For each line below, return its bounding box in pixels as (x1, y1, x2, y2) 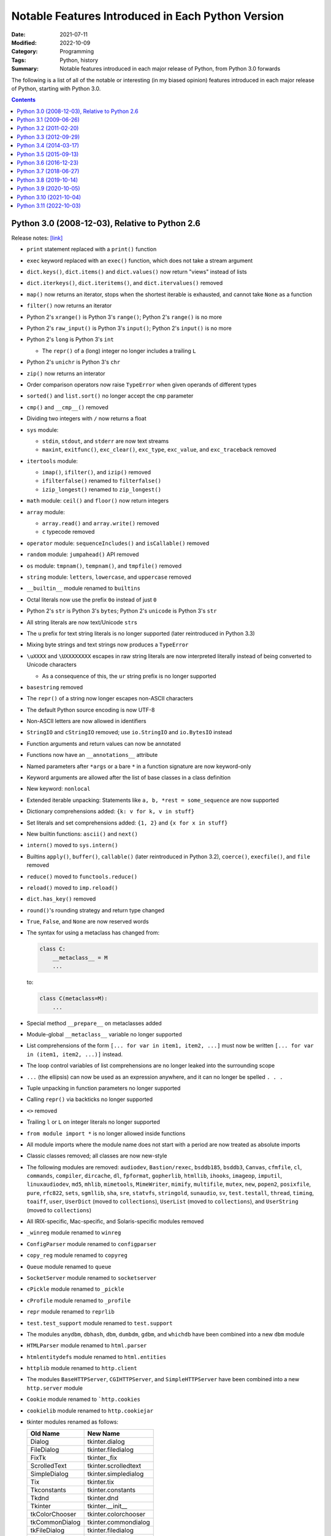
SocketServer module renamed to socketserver (26, 1274, 157, 1281)
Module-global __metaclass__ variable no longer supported (26, 1030, 182, 1038)
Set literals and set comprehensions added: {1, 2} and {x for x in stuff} (26, 819, 228, 826)
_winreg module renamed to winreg (26, 1229, 121, 1236)
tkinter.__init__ (87, 1502, 127, 1511)
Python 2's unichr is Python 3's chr (26, 358, 121, 366)
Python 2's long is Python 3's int (26, 335, 114, 343)
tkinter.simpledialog (87, 1470, 144, 1478)
